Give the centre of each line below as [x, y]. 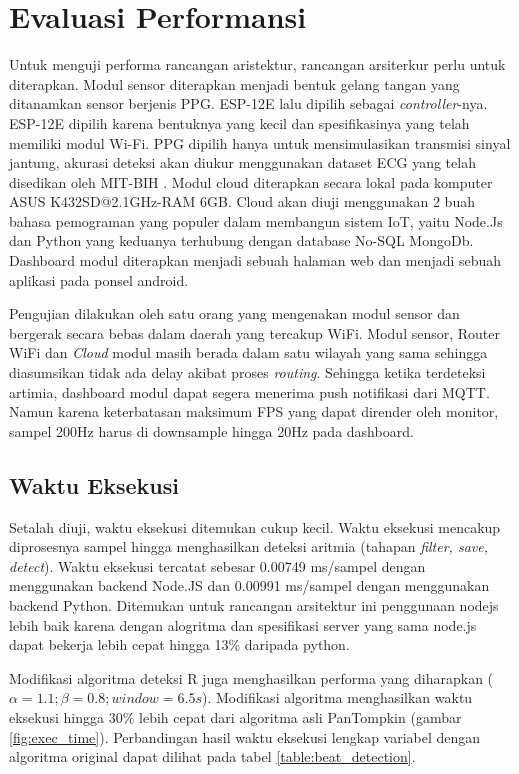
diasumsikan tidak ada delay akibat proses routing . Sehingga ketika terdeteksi [247, 372]
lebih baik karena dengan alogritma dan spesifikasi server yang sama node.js [243, 624]
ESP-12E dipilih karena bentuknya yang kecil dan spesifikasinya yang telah [239, 122]
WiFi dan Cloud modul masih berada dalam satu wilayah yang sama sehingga [248, 352]
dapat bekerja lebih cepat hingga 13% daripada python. [179, 644]
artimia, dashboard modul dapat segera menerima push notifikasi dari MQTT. [249, 391]
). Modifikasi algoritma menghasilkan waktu [337, 697]
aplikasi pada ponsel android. [99, 279]
